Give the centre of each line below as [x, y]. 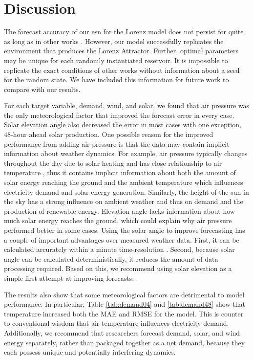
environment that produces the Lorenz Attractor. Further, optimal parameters [121, 51]
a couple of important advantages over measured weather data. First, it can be [122, 239]
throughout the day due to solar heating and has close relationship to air [113, 163]
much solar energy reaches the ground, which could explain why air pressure [118, 220]
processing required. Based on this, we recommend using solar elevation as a [118, 268]
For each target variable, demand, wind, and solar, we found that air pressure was [127, 105]
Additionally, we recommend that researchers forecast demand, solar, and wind [122, 332]
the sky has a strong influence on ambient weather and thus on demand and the [124, 201]
